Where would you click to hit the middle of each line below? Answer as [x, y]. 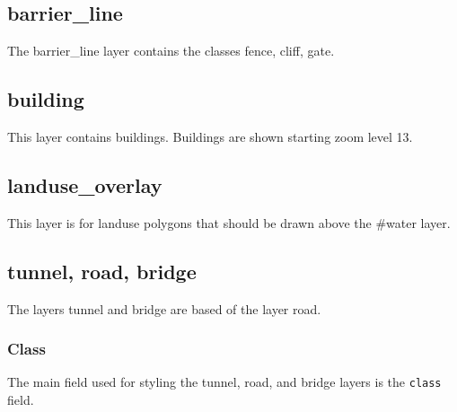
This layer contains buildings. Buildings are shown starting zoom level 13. [210, 136]
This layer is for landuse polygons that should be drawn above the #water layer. [229, 222]
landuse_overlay [85, 184]
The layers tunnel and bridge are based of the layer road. [164, 308]
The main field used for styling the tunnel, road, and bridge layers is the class [224, 382]
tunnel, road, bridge [102, 271]
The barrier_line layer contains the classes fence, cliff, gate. [171, 51]
